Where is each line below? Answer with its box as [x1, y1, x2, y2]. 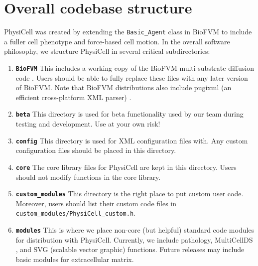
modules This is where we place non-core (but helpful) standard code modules [15, 225, 255, 235]
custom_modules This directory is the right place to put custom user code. [15, 188, 244, 199]
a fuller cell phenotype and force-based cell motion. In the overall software [4, 36, 230, 46]
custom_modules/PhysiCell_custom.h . [15, 208, 135, 218]
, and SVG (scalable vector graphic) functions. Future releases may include [15, 244, 245, 255]
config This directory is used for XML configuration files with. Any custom [15, 135, 248, 145]
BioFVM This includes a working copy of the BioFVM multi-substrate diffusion [15, 62, 254, 73]
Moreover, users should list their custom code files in [15, 198, 177, 208]
